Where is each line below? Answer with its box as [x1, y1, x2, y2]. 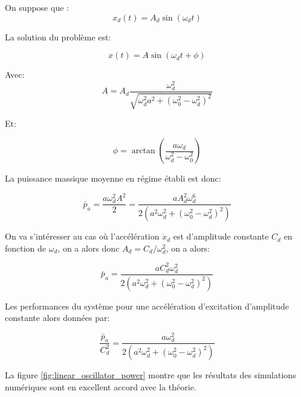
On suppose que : [5, 1, 69, 13]
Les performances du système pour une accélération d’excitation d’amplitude [5, 299, 290, 312]
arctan [131, 147, 155, 156]
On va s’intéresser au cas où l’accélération [5, 230, 160, 243]
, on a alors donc [57, 241, 120, 254]
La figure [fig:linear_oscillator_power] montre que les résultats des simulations [5, 369, 296, 381]
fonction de [5, 241, 47, 254]
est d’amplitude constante [173, 230, 269, 243]
